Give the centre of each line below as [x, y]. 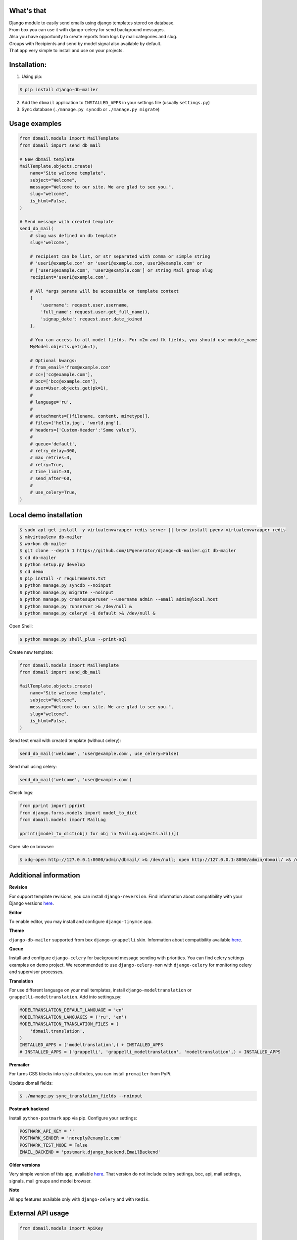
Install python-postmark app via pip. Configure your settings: [73, 1118]
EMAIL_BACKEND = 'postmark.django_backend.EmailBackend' [90, 1152]
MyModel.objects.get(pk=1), [64, 347]
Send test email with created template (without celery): [65, 741]
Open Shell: [21, 626]
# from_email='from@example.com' [71, 368]
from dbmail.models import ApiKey [61, 1228]
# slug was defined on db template [73, 235]
